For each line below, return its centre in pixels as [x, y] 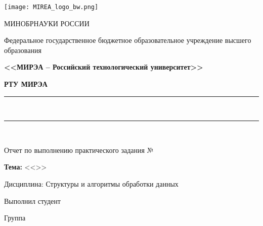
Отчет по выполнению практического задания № [79, 150]
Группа [15, 218]
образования [23, 50]
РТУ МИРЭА [26, 84]
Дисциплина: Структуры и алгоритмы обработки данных [91, 184]
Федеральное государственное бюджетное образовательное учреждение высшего [128, 40]
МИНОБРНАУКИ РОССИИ [47, 23]
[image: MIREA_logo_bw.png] [51, 7]
